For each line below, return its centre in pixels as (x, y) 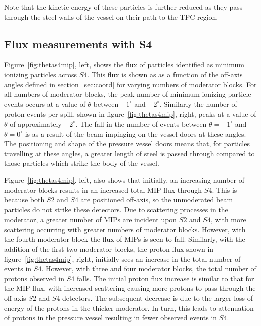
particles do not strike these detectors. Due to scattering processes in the (116, 209)
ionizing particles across (40, 74)
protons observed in (34, 278)
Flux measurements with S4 (78, 43)
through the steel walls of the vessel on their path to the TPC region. (111, 16)
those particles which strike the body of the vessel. (82, 163)
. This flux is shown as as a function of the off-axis (165, 74)
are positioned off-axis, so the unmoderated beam (157, 200)
